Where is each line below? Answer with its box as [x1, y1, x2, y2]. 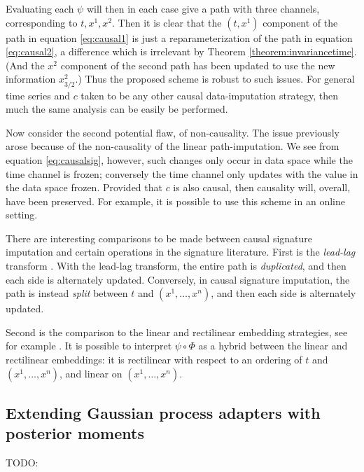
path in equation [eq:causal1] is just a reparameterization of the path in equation [6, 30, 353, 45]
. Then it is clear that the [112, 15, 222, 29]
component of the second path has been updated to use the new [60, 57, 335, 72]
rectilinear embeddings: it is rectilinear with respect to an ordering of [6, 352, 302, 367]
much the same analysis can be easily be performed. [6, 102, 228, 116]
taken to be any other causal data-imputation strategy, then [80, 88, 339, 102]
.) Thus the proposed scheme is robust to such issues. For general [75, 71, 355, 86]
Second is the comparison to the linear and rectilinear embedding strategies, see [6, 324, 348, 339]
